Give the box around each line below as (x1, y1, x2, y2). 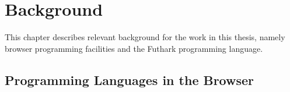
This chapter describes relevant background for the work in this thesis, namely (5, 31, 285, 43)
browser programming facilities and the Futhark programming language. (5, 42, 263, 54)
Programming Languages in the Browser (5, 70, 254, 89)
